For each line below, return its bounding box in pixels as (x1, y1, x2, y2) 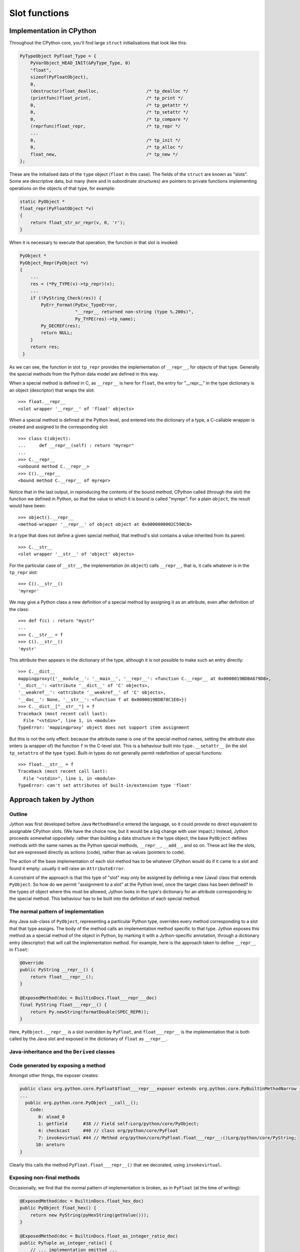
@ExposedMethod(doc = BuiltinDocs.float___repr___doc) (19, 995, 157, 1001)
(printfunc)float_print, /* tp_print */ (30, 95, 183, 101)
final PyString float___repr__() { (19, 1002, 107, 1008)
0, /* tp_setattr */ (30, 109, 189, 115)
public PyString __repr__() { (19, 967, 94, 973)
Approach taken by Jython (9, 795, 94, 804)
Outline (9, 810, 27, 817)
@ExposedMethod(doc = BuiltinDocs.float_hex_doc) (19, 1198, 144, 1204)
